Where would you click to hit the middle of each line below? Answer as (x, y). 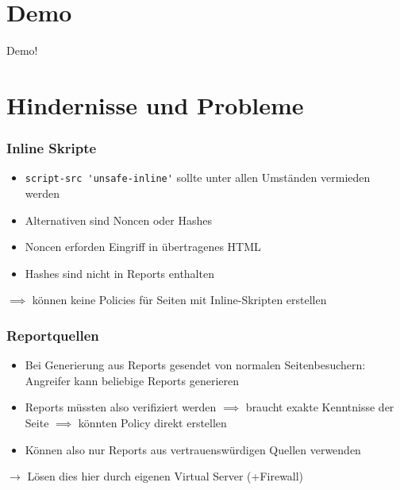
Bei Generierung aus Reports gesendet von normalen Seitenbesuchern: (195, 365)
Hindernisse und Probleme (155, 104)
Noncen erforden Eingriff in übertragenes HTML (143, 247)
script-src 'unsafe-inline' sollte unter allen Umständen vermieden (198, 177)
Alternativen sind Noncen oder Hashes (118, 220)
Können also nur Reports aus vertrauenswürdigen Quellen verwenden (193, 449)
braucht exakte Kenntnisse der (320, 407)
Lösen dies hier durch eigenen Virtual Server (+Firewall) (165, 476)
